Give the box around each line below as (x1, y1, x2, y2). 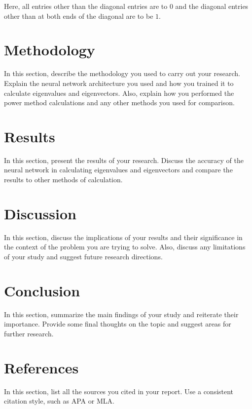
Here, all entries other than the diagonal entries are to (4, 1, 168, 11)
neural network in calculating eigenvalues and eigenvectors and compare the (4, 164, 233, 175)
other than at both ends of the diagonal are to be (4, 10, 153, 21)
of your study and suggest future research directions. (4, 251, 163, 261)
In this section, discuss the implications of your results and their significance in (4, 232, 243, 242)
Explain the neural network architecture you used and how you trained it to (4, 78, 234, 88)
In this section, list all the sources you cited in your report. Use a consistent (4, 386, 234, 396)
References (4, 357, 79, 377)
